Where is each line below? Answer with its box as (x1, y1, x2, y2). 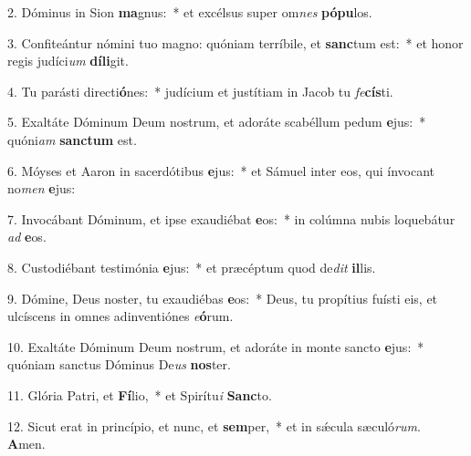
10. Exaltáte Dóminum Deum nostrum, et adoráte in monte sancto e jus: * (7, 337, 424, 356)
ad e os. (7, 227, 47, 246)
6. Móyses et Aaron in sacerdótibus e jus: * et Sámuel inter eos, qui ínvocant (7, 161, 435, 180)
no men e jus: (7, 179, 76, 198)
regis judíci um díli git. (7, 51, 129, 70)
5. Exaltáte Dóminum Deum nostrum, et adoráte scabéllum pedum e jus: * (7, 112, 426, 131)
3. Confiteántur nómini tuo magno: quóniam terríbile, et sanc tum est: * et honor (7, 33, 464, 52)
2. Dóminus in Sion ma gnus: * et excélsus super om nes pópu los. (7, 3, 372, 21)
